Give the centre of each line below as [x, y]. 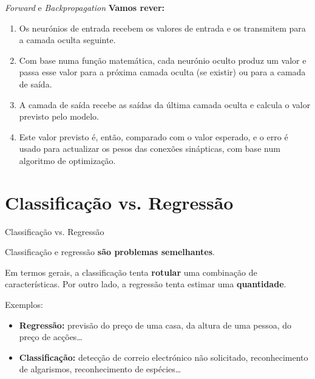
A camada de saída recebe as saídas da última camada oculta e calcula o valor [165, 104]
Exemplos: [24, 305]
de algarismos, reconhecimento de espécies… [100, 369]
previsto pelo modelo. [59, 116]
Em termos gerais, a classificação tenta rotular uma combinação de [131, 272]
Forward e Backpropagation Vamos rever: [85, 7]
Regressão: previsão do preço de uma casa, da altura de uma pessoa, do [155, 325]
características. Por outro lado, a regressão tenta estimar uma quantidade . [146, 284]
